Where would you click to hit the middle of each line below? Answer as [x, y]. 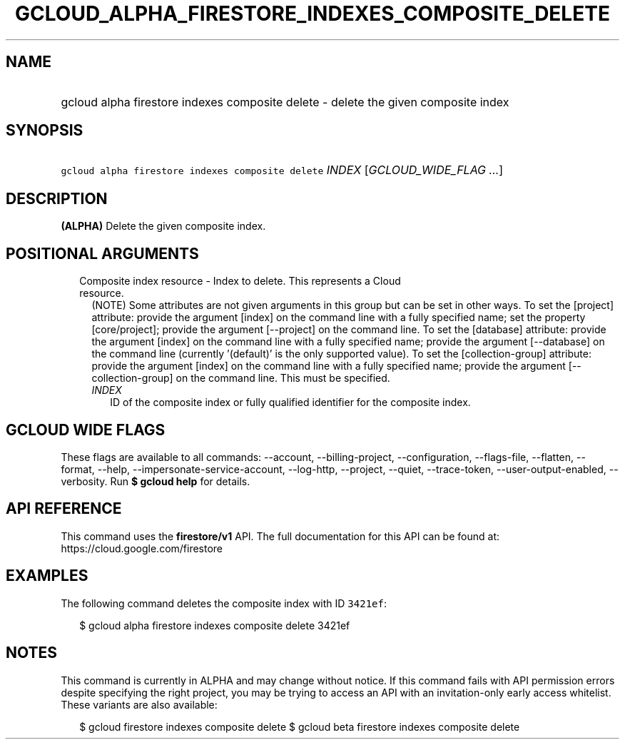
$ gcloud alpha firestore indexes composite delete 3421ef [215, 625]
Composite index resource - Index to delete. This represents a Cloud [240, 281]
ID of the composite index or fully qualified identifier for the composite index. [290, 402]
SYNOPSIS [45, 131]
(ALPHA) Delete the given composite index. [163, 226]
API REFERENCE [64, 509]
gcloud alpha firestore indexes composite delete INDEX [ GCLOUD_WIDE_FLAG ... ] [282, 170]
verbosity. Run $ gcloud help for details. [156, 481]
